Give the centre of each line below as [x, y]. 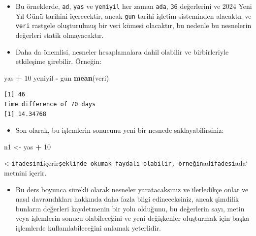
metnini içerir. [25, 172]
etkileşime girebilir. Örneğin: [58, 61]
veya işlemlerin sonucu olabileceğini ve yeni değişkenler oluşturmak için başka [132, 218]
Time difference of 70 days [50, 104]
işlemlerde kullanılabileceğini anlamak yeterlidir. [88, 227]
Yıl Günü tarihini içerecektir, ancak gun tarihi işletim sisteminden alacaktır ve [133, 15]
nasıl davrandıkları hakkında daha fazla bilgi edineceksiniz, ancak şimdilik [127, 199]
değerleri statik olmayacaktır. [60, 35]
